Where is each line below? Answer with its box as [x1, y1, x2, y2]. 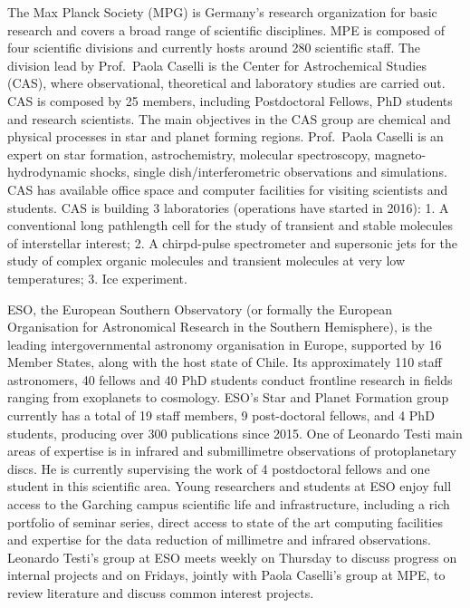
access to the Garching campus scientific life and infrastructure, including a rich [7, 495, 450, 514]
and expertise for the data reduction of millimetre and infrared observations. [7, 530, 431, 549]
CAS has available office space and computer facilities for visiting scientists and [7, 179, 448, 198]
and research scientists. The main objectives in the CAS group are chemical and [7, 109, 451, 128]
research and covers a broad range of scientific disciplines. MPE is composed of [7, 20, 445, 39]
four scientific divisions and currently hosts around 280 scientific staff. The [7, 38, 421, 57]
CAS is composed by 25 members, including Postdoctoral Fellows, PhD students [7, 91, 453, 110]
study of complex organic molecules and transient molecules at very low [7, 251, 406, 270]
